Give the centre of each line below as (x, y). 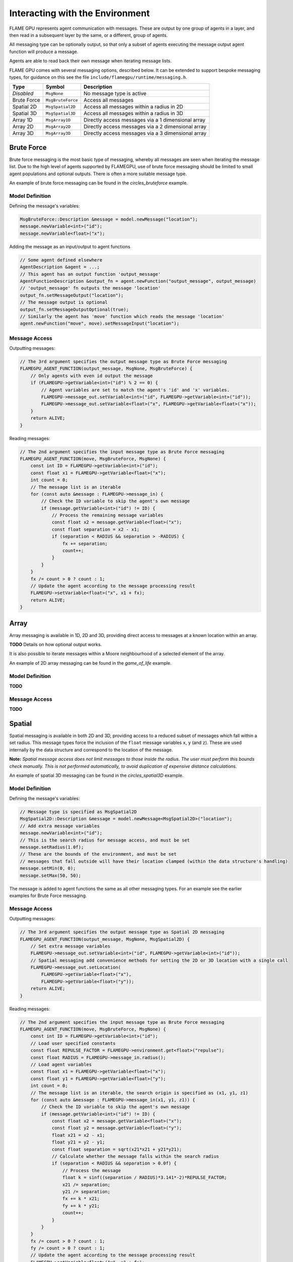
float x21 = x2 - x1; (78, 1135)
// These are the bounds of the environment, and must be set (98, 854)
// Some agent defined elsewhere (61, 260)
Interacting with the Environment (80, 13)
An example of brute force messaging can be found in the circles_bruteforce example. (99, 183)
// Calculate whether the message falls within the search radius (135, 1156)
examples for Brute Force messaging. (48, 896)
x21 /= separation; (86, 1185)
